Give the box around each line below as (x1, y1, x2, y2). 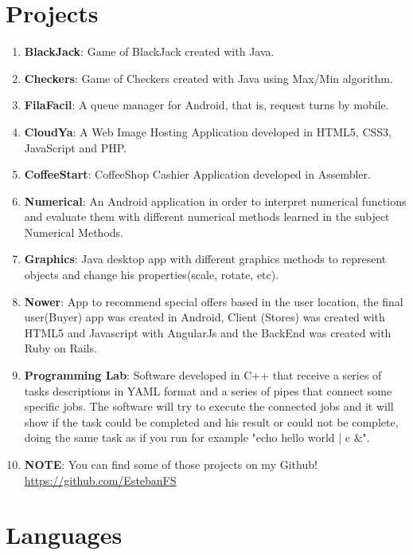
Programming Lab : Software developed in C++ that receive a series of (24, 367, 382, 384)
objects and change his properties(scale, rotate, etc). (24, 266, 279, 283)
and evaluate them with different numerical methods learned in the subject (24, 208, 390, 225)
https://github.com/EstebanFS (24, 471, 177, 488)
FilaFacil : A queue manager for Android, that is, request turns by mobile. (24, 96, 389, 113)
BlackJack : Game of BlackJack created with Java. (24, 43, 275, 60)
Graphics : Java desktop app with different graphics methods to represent (24, 250, 387, 267)
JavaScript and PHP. (24, 139, 127, 155)
